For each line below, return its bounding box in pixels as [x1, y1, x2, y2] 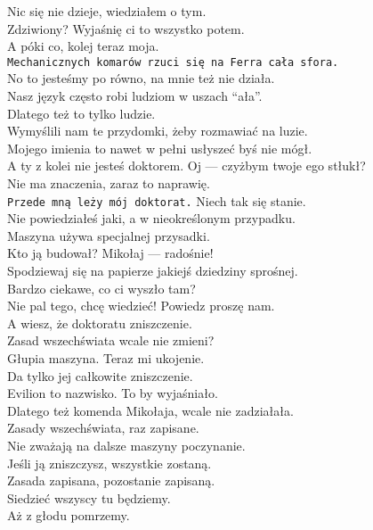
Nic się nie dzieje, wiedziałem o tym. [7, 2, 207, 20]
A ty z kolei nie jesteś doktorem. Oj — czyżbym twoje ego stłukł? [7, 156, 366, 175]
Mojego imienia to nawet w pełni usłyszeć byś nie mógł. [7, 138, 312, 157]
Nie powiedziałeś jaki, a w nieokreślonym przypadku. [7, 209, 296, 228]
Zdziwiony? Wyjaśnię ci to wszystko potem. [7, 19, 245, 37]
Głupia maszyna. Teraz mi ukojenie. [7, 349, 205, 367]
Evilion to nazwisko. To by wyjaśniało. [7, 384, 218, 402]
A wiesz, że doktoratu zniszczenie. [7, 313, 192, 332]
